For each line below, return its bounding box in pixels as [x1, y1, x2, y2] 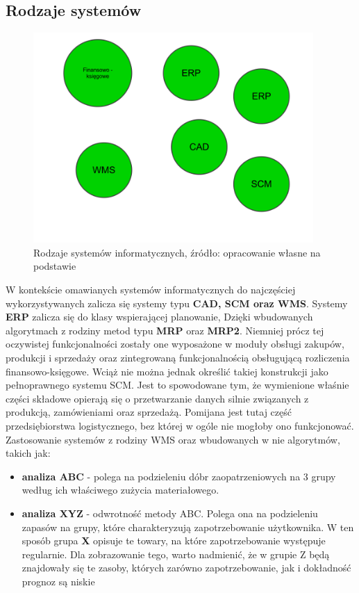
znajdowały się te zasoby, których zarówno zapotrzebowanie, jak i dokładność [22, 560, 351, 575]
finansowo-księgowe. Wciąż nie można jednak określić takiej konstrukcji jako [6, 364, 328, 378]
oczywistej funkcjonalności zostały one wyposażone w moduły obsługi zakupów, [6, 336, 344, 351]
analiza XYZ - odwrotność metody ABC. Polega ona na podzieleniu [22, 505, 318, 520]
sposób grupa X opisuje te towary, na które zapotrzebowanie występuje [22, 533, 326, 548]
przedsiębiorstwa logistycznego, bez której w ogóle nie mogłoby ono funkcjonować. [6, 419, 354, 433]
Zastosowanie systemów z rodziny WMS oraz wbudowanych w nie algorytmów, [6, 432, 340, 446]
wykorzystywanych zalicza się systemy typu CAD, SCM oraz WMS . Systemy [6, 295, 348, 310]
